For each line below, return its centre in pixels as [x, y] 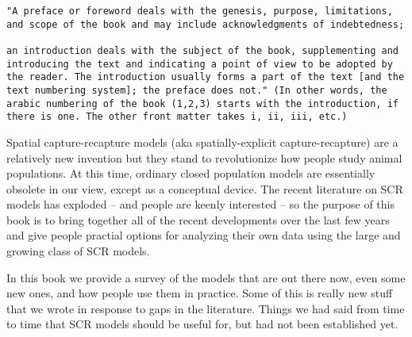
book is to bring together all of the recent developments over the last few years [198, 219]
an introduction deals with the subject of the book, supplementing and [202, 50]
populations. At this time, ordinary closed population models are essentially [191, 173]
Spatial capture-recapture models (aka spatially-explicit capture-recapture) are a [202, 142]
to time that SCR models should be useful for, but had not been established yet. [202, 324]
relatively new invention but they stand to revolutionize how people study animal [204, 157]
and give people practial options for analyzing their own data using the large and [204, 235]
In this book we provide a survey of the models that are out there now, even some [206, 277]
